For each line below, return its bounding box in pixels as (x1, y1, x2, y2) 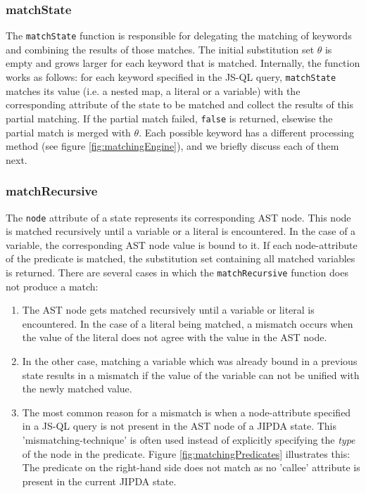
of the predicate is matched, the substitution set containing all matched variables (6, 251, 355, 266)
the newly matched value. (22, 381, 132, 396)
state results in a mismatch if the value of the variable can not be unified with (22, 367, 360, 382)
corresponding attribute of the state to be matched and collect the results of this (6, 97, 354, 112)
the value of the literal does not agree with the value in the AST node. (22, 330, 327, 345)
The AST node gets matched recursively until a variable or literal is (22, 302, 315, 317)
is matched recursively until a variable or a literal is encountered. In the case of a (6, 224, 356, 238)
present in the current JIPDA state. (22, 473, 177, 488)
